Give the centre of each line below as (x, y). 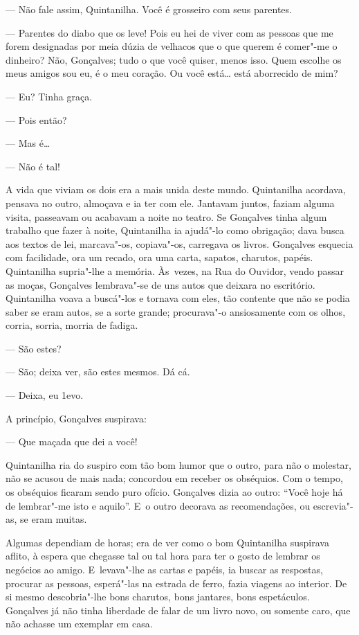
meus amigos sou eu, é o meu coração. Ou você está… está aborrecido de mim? (172, 73)
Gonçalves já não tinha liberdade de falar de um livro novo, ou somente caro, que (178, 610)
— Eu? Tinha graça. (49, 96)
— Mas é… (28, 143)
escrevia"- (333, 505)
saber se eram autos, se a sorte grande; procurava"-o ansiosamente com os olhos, (176, 311)
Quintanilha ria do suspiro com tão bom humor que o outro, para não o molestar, (178, 464)
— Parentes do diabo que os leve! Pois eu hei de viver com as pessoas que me (169, 32)
